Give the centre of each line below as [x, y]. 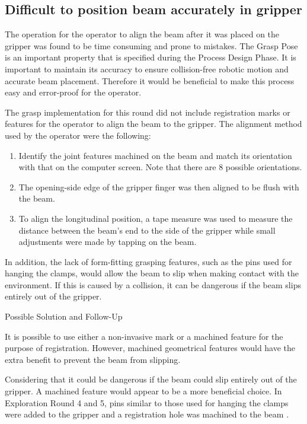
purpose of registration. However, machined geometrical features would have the [150, 348]
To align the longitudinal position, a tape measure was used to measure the [156, 218]
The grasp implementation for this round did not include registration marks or [148, 112]
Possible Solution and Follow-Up [64, 316]
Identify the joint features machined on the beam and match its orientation [155, 155]
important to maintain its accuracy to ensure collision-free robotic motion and [147, 68]
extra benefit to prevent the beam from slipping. [93, 359]
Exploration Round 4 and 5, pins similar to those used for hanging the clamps [147, 402]
